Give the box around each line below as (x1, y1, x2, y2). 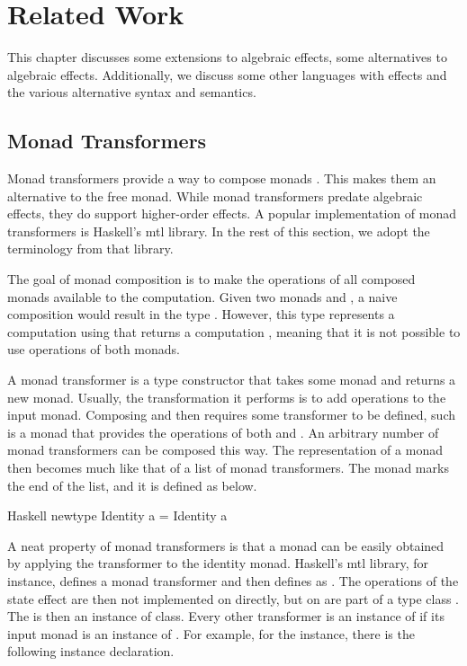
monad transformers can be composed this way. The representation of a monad (7, 440, 443, 459)
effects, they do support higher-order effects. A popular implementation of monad (7, 204, 456, 223)
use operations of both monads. (7, 340, 181, 359)
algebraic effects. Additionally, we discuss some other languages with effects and (7, 65, 447, 84)
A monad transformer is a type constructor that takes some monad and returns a (7, 370, 456, 389)
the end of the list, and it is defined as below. (7, 475, 257, 494)
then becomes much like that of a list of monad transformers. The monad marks (7, 458, 449, 477)
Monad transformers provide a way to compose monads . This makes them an (7, 169, 436, 188)
